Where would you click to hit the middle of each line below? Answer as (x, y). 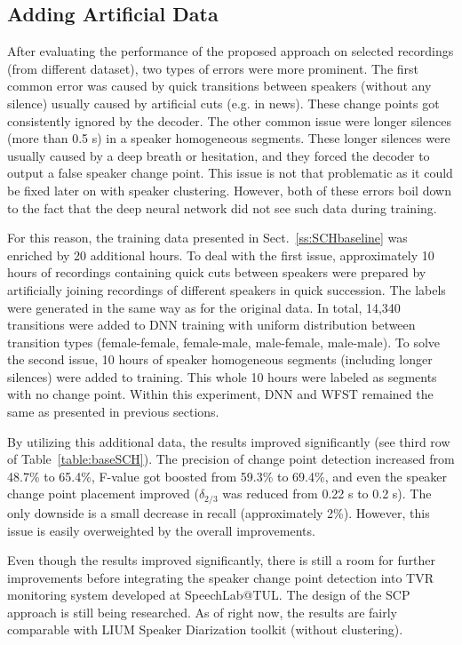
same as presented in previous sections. (113, 412)
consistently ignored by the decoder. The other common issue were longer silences (229, 120)
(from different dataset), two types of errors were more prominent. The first (213, 68)
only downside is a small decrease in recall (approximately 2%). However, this (219, 512)
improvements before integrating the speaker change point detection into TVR (220, 577)
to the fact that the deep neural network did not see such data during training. (222, 207)
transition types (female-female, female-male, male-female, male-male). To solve (224, 342)
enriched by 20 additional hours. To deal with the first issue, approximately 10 (221, 255)
